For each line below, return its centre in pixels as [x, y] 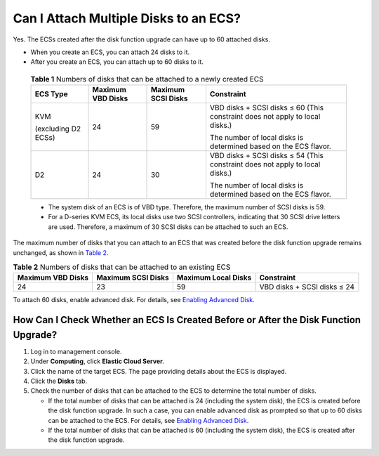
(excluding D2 [58, 129]
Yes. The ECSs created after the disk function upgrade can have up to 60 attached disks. [141, 39]
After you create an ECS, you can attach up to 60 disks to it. [117, 62]
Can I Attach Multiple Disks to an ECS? [127, 18]
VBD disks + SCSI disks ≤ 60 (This [267, 108]
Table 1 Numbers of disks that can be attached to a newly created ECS [147, 79]
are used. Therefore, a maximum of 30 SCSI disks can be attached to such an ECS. [168, 227]
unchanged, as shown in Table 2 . [61, 252]
